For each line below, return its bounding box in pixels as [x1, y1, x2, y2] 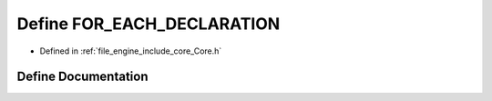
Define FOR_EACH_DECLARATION [16, 14, 281, 34]
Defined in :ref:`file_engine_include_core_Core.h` [39, 45, 222, 56]
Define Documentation [16, 69, 149, 85]
